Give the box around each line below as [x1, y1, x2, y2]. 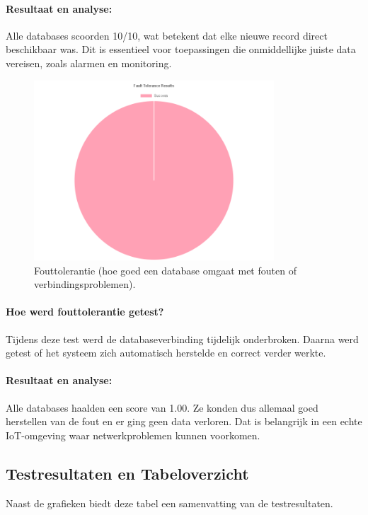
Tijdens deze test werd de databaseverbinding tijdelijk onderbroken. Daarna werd [6, 331, 359, 346]
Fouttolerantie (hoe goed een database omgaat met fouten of [34, 262, 297, 277]
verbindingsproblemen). [34, 277, 136, 291]
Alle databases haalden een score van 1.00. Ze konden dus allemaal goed [6, 400, 318, 415]
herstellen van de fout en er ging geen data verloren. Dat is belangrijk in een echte [6, 414, 362, 429]
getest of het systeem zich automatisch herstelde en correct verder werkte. [6, 345, 326, 360]
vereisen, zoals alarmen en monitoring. [6, 55, 172, 70]
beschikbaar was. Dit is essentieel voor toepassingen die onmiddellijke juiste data [6, 42, 356, 57]
